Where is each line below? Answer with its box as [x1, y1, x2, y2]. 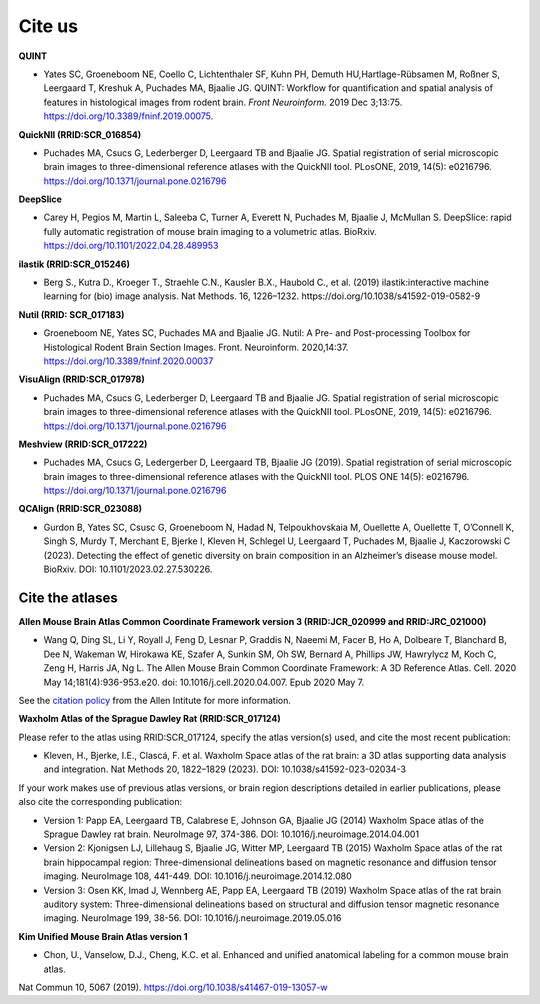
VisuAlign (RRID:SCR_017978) [18, 373, 145, 385]
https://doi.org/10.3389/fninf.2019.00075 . [43, 110, 214, 122]
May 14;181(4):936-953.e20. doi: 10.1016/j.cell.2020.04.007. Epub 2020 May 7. [43, 676, 365, 688]
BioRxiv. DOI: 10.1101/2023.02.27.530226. [43, 563, 213, 575]
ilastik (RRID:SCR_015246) [18, 258, 130, 270]
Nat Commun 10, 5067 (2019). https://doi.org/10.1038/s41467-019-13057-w [18, 981, 329, 993]
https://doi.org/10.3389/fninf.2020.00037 [43, 355, 214, 367]
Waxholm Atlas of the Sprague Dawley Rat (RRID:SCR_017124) [18, 713, 281, 725]
